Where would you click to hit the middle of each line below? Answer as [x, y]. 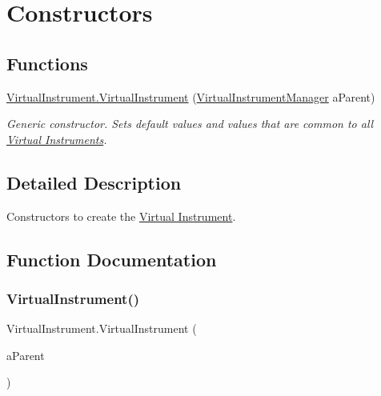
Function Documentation [112, 259]
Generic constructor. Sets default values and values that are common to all [190, 124]
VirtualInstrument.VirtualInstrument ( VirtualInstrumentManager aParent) [191, 96]
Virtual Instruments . [57, 139]
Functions [47, 63]
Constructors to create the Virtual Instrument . [121, 216]
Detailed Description [94, 182]
